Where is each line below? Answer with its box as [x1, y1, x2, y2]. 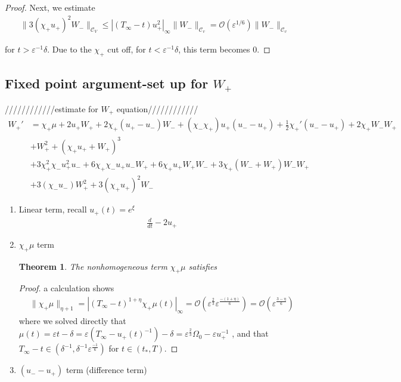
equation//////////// [116, 102, 198, 115]
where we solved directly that [18, 314, 126, 326]
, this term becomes [178, 43, 250, 56]
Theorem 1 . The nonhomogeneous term [18, 260, 167, 272]
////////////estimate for [5, 102, 98, 115]
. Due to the [47, 43, 92, 56]
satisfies [188, 260, 217, 272]
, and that [232, 327, 269, 340]
